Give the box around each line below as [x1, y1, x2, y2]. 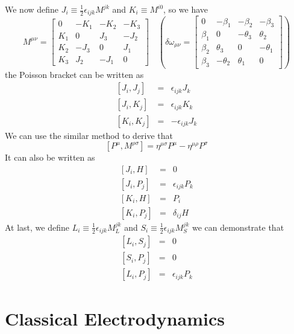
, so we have [163, 3, 208, 15]
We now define [5, 3, 59, 15]
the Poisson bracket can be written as [5, 68, 144, 80]
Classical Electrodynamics [5, 306, 225, 330]
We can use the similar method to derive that [5, 129, 174, 141]
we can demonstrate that [192, 220, 284, 233]
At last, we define [5, 220, 70, 233]
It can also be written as [5, 151, 95, 164]
